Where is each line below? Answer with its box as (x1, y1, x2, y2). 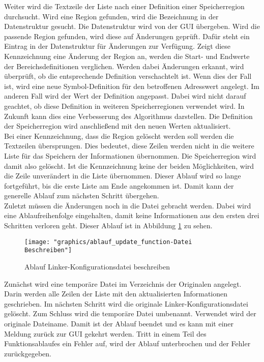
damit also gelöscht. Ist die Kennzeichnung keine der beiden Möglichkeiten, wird (4, 160, 254, 171)
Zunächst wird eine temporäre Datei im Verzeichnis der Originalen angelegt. (4, 278, 242, 289)
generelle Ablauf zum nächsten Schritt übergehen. (4, 190, 159, 201)
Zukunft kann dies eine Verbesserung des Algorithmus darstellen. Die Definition (4, 110, 253, 121)
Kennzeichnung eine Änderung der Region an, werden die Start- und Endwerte (4, 50, 250, 61)
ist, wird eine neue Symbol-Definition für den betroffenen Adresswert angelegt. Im (4, 80, 259, 91)
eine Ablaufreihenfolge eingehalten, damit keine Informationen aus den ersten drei (4, 210, 259, 221)
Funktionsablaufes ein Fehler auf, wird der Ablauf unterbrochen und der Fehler (4, 338, 251, 349)
